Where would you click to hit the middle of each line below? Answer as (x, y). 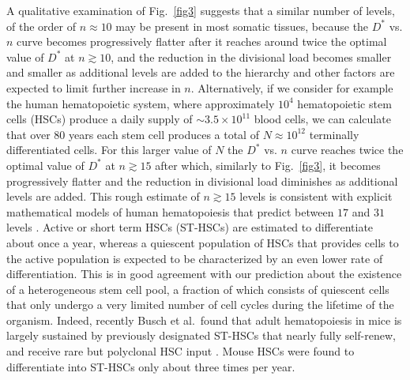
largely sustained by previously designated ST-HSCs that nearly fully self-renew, (201, 335)
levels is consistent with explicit (316, 196)
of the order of (41, 26)
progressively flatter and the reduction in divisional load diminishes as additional (202, 181)
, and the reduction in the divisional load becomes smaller (251, 56)
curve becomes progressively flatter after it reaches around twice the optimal (202, 41)
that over (28, 134)
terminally (334, 134)
